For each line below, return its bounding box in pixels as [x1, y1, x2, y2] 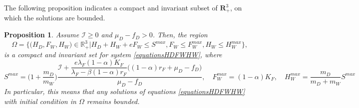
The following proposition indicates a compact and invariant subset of [4, 2, 218, 12]
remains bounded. [86, 96, 140, 106]
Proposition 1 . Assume [4, 29, 79, 40]
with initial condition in [4, 96, 76, 106]
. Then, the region [152, 29, 208, 40]
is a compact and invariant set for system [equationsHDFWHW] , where [4, 49, 222, 59]
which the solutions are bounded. [4, 12, 105, 23]
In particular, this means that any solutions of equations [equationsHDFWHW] [4, 86, 245, 97]
